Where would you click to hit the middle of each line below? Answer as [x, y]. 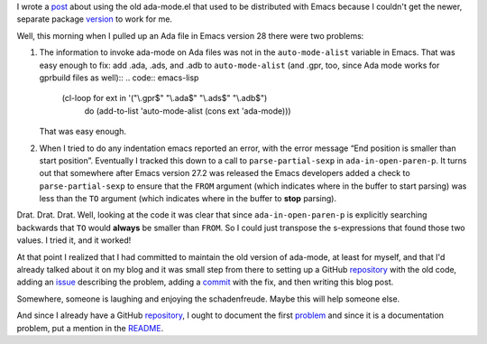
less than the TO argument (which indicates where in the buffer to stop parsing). [188, 199]
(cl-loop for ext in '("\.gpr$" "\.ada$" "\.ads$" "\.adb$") [165, 98]
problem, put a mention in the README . [90, 328]
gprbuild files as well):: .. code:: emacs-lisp [119, 78]
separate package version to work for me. [95, 19]
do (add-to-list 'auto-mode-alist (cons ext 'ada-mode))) [188, 111]
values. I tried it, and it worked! [74, 240]
